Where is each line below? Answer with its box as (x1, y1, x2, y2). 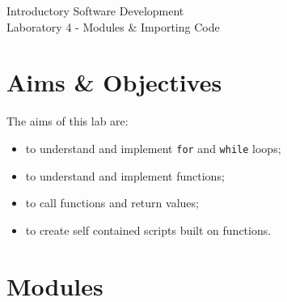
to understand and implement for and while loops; (25, 139, 281, 156)
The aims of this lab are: (6, 113, 129, 130)
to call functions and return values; (25, 194, 199, 211)
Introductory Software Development (6, 2, 184, 19)
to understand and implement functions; (25, 167, 225, 184)
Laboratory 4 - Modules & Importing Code (6, 18, 220, 35)
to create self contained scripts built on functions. (25, 221, 272, 238)
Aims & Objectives (6, 66, 222, 99)
